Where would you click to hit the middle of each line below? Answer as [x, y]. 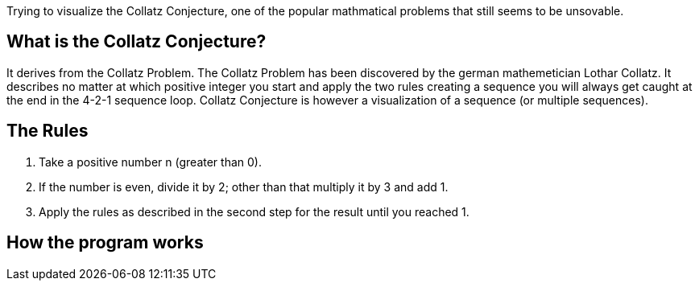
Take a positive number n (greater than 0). [150, 162]
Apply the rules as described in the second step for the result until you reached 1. [254, 211]
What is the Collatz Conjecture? [136, 42]
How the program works [105, 243]
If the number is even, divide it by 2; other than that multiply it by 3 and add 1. [244, 187]
